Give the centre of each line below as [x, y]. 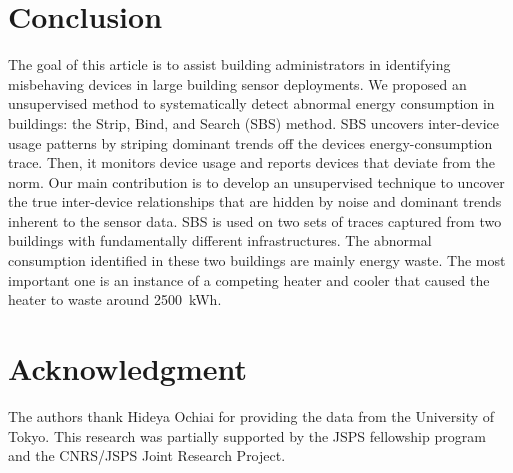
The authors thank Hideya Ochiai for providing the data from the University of [251, 415]
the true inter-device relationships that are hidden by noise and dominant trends [255, 201]
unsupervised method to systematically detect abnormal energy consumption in [251, 103]
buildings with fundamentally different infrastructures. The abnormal [220, 240]
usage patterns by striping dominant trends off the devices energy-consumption [250, 142]
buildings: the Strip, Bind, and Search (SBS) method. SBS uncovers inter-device [253, 122]
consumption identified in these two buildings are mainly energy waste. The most [257, 260]
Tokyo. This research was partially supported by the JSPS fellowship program [247, 435]
